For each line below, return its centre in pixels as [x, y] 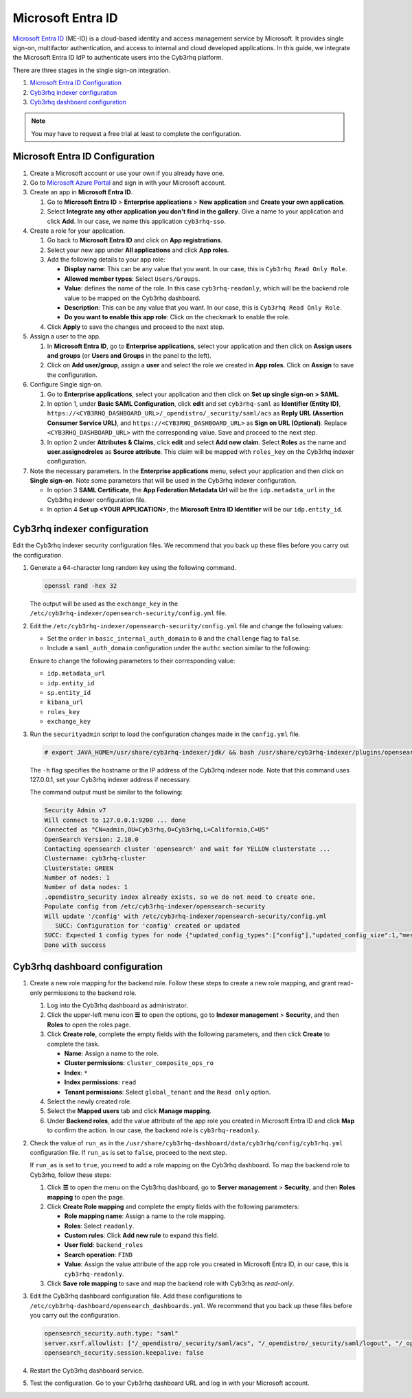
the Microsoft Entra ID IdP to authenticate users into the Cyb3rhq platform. [118, 58]
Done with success [75, 945]
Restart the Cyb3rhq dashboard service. [87, 1371]
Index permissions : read [100, 1082]
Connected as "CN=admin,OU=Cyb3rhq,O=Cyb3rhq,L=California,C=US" [157, 830]
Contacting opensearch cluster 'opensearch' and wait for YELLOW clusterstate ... [187, 849]
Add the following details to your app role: [106, 260]
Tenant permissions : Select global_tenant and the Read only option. [168, 1092]
